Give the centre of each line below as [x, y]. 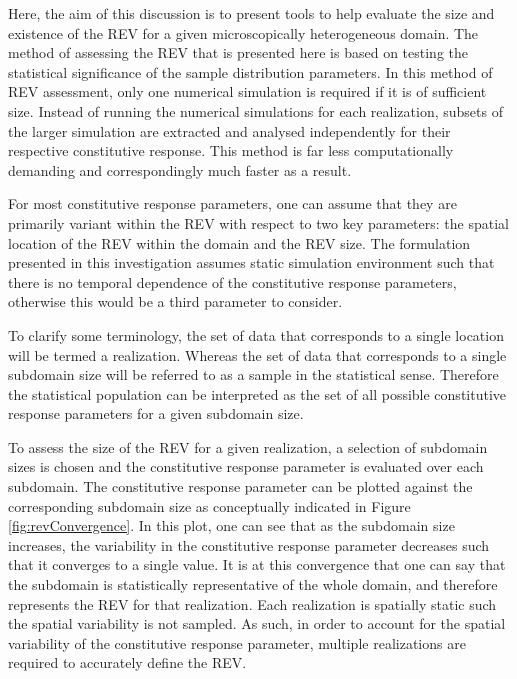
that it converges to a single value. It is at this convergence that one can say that [257, 564]
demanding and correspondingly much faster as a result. [180, 169]
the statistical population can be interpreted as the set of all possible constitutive [257, 393]
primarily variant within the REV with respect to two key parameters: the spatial [258, 222]
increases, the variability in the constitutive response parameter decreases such [249, 544]
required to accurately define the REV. [127, 662]
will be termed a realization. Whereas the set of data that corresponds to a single [257, 354]
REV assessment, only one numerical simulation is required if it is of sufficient [247, 91]
